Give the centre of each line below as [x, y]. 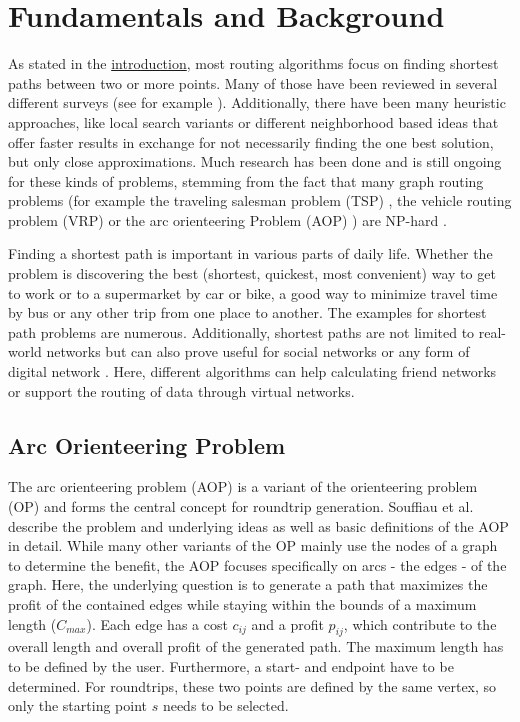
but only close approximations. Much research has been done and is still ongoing [255, 161]
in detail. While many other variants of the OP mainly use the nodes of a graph [253, 545]
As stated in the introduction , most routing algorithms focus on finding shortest [253, 63]
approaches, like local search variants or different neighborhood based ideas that [253, 121]
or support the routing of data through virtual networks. [181, 390]
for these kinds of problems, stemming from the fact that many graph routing [246, 180]
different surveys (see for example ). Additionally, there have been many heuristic [257, 102]
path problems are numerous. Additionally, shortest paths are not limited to [241, 331]
